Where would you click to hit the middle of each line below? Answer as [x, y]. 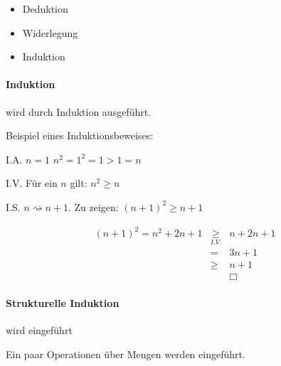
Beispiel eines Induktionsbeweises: [80, 135]
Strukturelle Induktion [63, 302]
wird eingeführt [39, 330]
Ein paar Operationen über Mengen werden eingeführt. [126, 354]
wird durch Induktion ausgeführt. [79, 111]
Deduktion [45, 9]
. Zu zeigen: [93, 206]
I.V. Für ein [32, 183]
